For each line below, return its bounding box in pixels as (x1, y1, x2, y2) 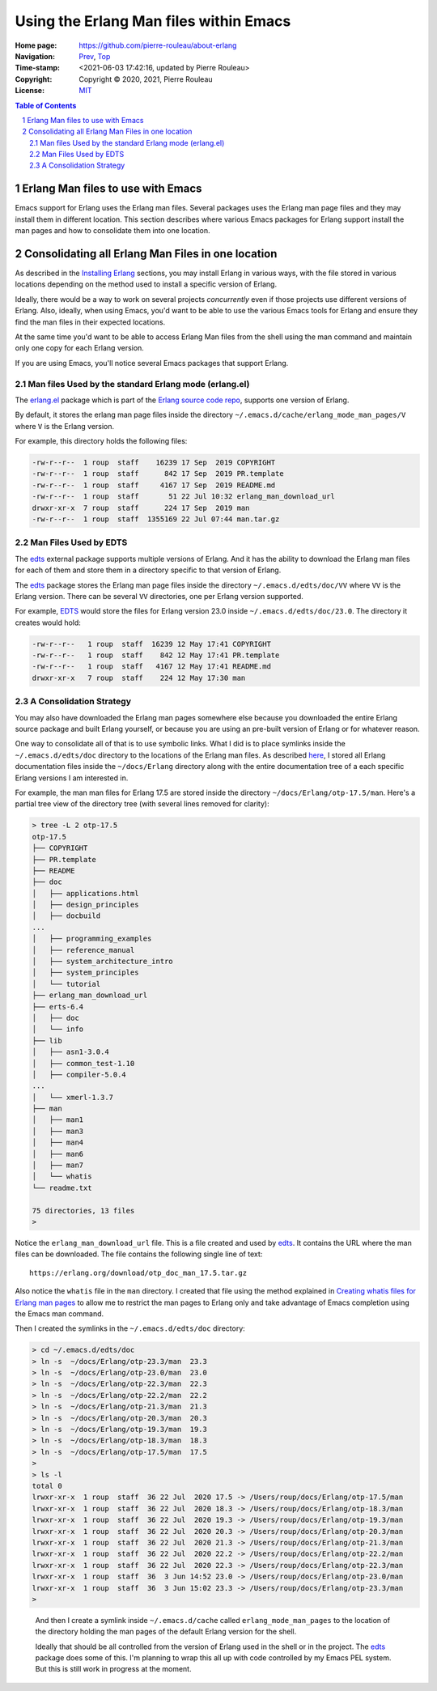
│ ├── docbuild (32, 911, 101, 920)
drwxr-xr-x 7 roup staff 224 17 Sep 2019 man (32, 503, 250, 512)
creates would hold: (15, 618, 81, 627)
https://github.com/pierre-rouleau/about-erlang (78, 40, 237, 50)
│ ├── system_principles (32, 968, 139, 977)
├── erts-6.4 (32, 1002, 84, 1011)
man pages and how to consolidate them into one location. (15, 226, 210, 236)
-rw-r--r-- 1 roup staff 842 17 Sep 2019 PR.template (32, 469, 284, 478)
